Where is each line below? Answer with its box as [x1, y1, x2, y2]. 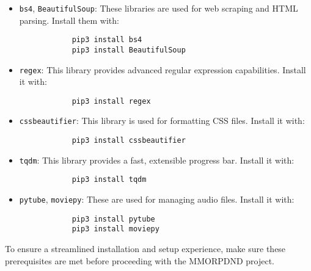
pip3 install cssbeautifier [71, 136, 186, 145]
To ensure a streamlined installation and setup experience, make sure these [5, 242, 286, 255]
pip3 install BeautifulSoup [71, 45, 186, 54]
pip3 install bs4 [71, 35, 142, 45]
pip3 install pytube [71, 214, 155, 223]
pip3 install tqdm [71, 175, 147, 184]
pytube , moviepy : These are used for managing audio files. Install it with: [19, 193, 295, 206]
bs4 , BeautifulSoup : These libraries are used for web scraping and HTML [19, 2, 298, 14]
